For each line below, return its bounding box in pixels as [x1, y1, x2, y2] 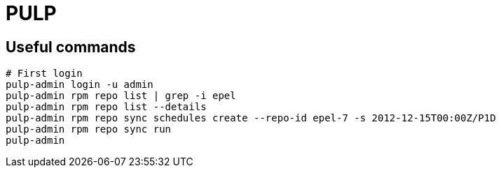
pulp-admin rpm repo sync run [6, 123, 172, 135]
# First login [6, 68, 83, 80]
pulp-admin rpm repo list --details [6, 101, 207, 113]
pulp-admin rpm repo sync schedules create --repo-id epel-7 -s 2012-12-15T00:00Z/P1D [6, 112, 496, 124]
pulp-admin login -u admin [6, 79, 153, 91]
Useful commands [6, 38, 136, 56]
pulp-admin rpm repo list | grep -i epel [6, 90, 236, 102]
